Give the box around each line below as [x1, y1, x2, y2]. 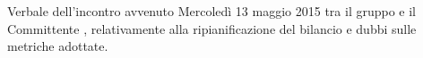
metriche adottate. [7, 37, 108, 55]
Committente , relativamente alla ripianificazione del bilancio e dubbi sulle [7, 19, 417, 37]
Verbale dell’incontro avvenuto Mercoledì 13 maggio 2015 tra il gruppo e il [7, 2, 416, 20]
